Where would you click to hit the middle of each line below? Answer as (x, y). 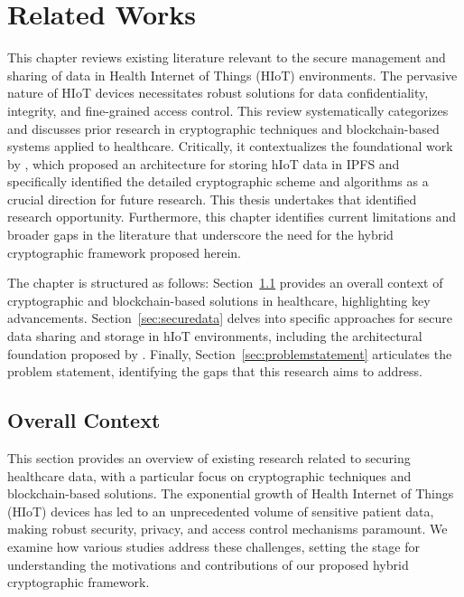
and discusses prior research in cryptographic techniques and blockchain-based (223, 128)
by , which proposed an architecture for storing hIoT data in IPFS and (204, 163)
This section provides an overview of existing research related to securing (209, 458)
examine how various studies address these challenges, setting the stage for (213, 546)
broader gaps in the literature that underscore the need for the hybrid (200, 235)
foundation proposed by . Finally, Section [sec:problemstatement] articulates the (230, 353)
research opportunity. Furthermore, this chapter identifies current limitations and (232, 217)
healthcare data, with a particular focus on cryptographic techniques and (209, 475)
